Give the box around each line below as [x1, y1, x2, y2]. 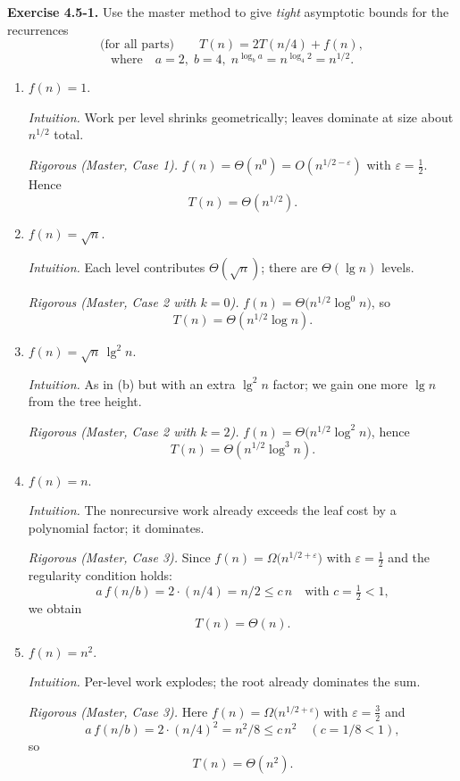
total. [54, 125, 84, 144]
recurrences [7, 20, 69, 38]
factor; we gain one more [272, 374, 408, 393]
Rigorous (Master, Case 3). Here [28, 702, 208, 720]
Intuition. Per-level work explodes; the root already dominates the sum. [28, 672, 421, 691]
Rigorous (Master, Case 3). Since [28, 548, 211, 567]
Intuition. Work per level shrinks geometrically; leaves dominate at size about [28, 107, 454, 126]
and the [388, 548, 431, 567]
